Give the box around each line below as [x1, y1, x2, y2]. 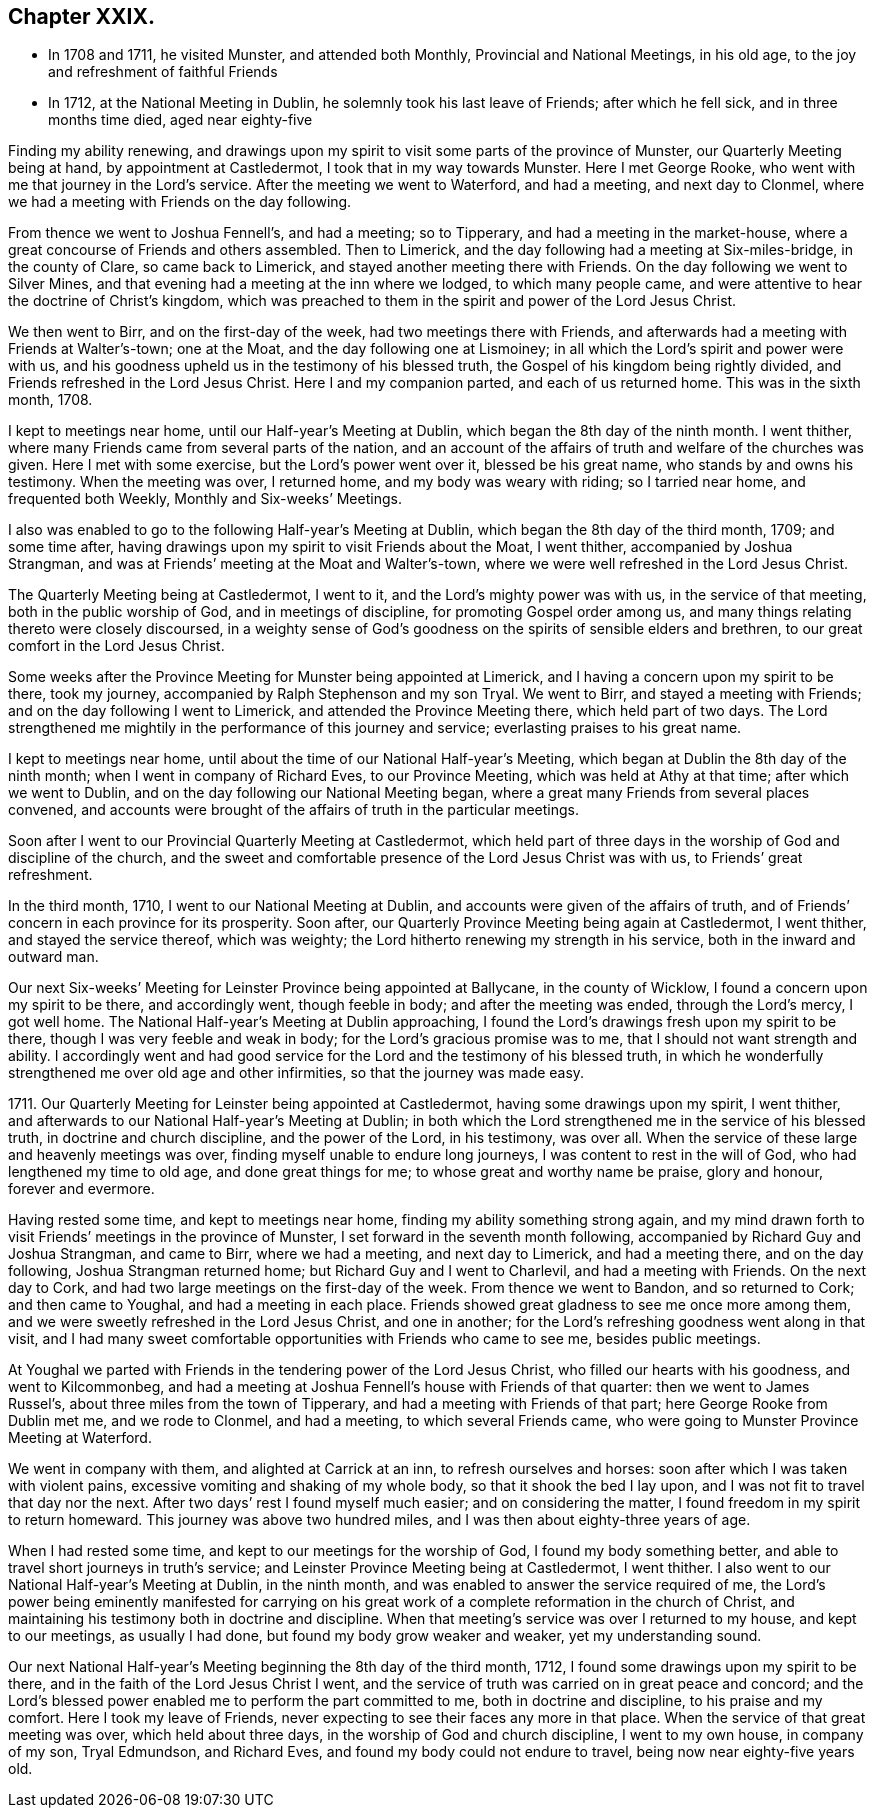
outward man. [8, 948, 99, 966]
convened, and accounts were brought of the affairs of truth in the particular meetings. [8, 801, 579, 819]
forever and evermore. [8, 1180, 155, 1198]
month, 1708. [8, 391, 93, 409]
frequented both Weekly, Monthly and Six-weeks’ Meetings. [8, 490, 402, 508]
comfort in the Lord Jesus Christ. [8, 637, 225, 655]
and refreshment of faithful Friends [48, 63, 278, 81]
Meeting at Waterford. [8, 1429, 152, 1447]
